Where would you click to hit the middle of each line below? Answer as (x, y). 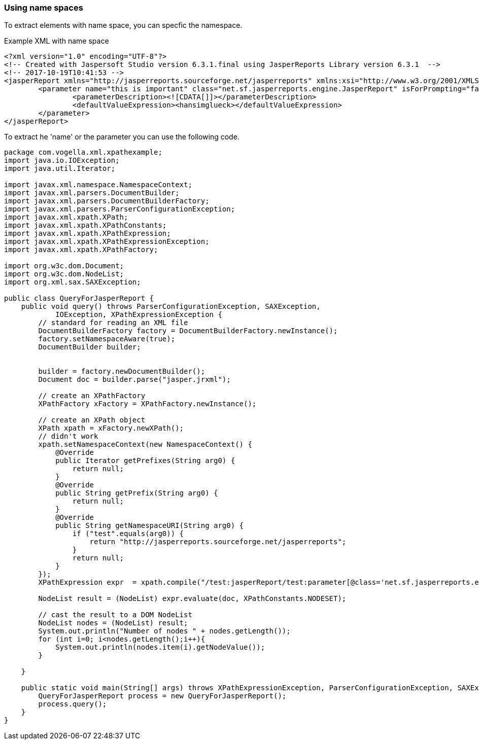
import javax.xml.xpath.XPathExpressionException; (107, 242)
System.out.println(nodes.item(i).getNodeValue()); (160, 647)
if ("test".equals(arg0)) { (128, 534)
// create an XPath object (92, 420)
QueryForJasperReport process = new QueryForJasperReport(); (162, 696)
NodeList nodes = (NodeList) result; (113, 623)
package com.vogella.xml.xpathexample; (83, 152)
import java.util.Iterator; (60, 169)
